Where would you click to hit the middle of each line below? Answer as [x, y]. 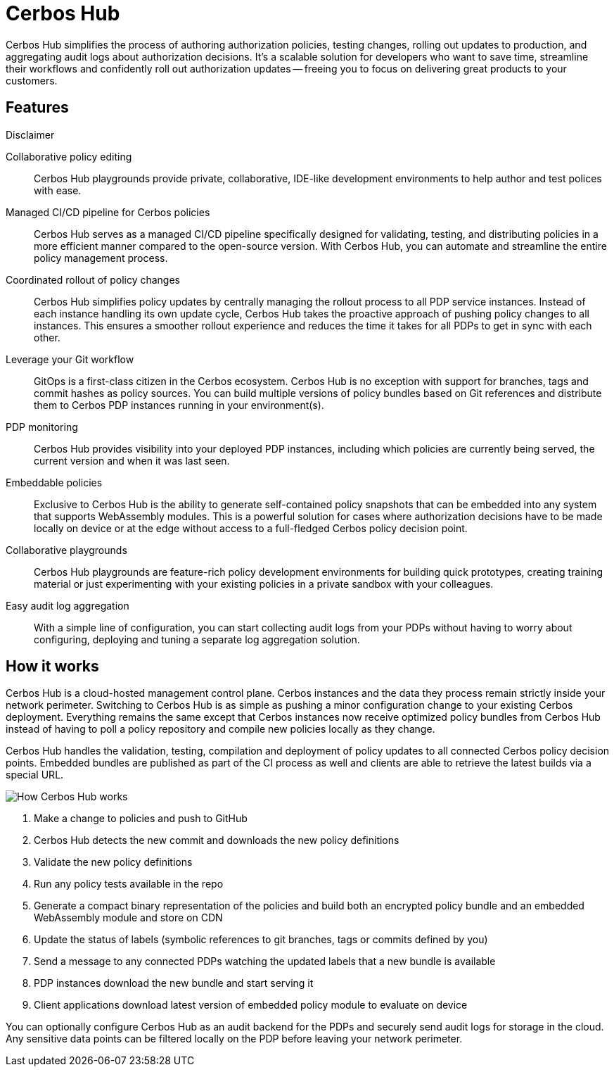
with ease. [58, 190]
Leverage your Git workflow [70, 359]
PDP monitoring [42, 427]
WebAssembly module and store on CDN [128, 918]
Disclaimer [30, 134]
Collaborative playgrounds [66, 550]
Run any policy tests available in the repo [129, 884]
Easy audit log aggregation [68, 605]
